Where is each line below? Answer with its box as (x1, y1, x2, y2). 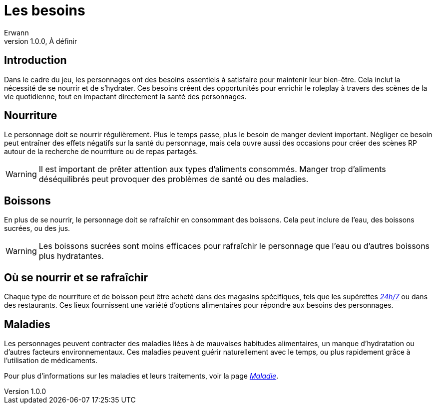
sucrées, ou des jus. (4, 224, 70, 233)
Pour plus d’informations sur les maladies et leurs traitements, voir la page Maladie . (4, 371, 279, 380)
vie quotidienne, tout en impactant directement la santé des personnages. (4, 92, 247, 101)
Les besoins (4, 2, 85, 19)
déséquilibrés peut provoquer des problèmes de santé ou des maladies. (38, 174, 309, 185)
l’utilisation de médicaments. (4, 356, 97, 365)
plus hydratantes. (38, 251, 104, 261)
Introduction (4, 54, 67, 67)
